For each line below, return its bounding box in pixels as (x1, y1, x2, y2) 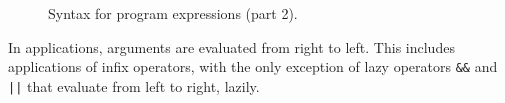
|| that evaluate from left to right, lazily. (8, 75, 260, 96)
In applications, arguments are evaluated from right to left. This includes (8, 36, 455, 57)
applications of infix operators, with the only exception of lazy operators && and (8, 56, 498, 77)
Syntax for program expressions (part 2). (48, 3, 298, 23)
